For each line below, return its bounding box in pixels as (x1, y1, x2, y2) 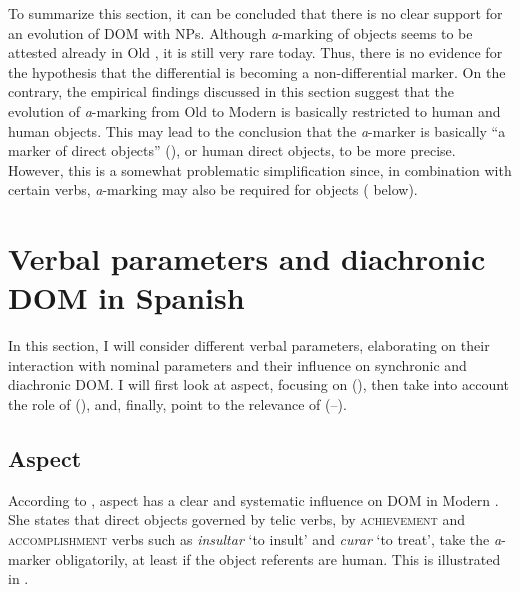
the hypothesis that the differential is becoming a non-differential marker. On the (8, 61, 506, 82)
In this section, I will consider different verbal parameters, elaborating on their (8, 335, 490, 356)
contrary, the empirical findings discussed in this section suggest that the (8, 81, 455, 102)
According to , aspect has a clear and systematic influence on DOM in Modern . (8, 489, 499, 510)
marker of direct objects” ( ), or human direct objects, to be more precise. (8, 140, 456, 161)
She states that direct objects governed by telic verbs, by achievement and (8, 509, 465, 530)
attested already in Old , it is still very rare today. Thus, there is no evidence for (8, 42, 503, 63)
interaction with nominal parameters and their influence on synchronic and (8, 354, 467, 375)
